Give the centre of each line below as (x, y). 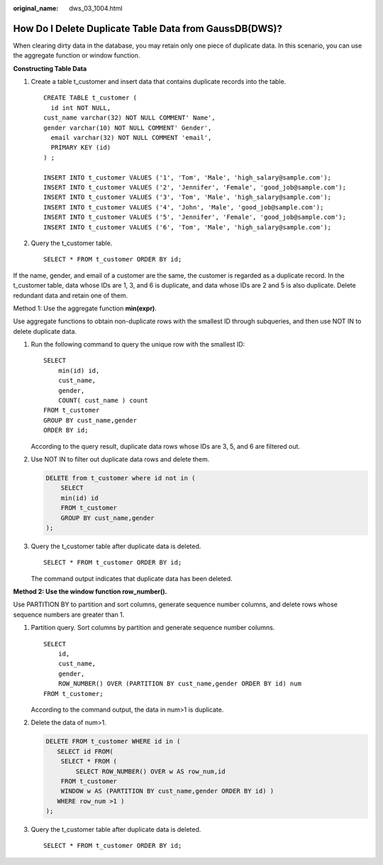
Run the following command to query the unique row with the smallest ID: (138, 344)
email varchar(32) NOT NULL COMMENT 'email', (131, 138)
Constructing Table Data (50, 68)
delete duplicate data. (45, 331)
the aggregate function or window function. (77, 55)
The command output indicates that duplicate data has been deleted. (132, 578)
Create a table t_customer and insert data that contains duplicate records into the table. (159, 82)
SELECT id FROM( (85, 751)
